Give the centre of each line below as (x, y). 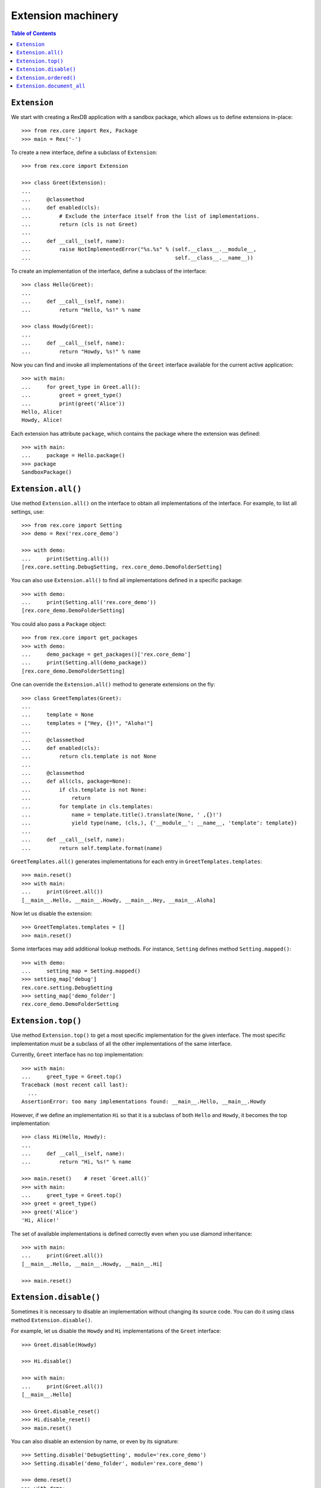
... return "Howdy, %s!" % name (81, 351)
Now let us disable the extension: (52, 913)
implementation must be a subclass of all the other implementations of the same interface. (122, 1043)
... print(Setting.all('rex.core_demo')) (89, 602)
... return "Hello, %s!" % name (81, 310)
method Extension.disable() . (52, 1320)
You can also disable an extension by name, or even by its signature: (95, 1441)
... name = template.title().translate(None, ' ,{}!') (122, 815)
